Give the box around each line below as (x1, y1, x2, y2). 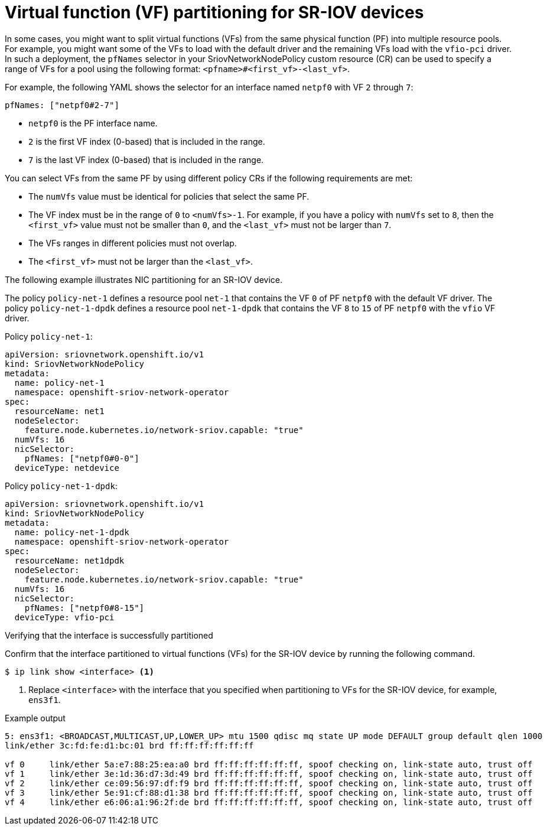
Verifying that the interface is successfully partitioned (5, 630, 213, 640)
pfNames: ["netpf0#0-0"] (24, 453, 139, 463)
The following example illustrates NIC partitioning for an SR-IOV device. (5, 274, 283, 285)
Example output (5, 712, 66, 723)
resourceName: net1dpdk (14, 555, 125, 565)
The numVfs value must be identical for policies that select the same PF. (28, 191, 310, 201)
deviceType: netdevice (14, 463, 119, 473)
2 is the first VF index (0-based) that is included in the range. (28, 136, 265, 147)
